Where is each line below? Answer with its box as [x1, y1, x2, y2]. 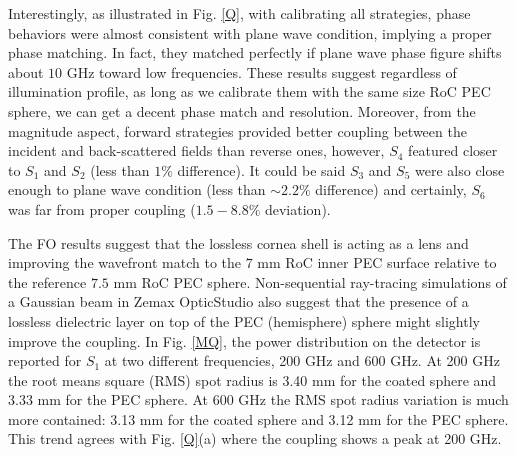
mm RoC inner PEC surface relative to [257, 252, 497, 273]
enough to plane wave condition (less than [8, 179, 266, 200]
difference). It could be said [177, 159, 346, 180]
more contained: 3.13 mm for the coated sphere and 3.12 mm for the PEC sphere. [8, 408, 509, 429]
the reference [8, 271, 87, 292]
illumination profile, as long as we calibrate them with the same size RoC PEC [8, 81, 491, 102]
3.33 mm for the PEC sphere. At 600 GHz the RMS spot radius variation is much [8, 389, 509, 410]
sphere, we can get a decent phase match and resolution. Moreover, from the [8, 100, 476, 121]
